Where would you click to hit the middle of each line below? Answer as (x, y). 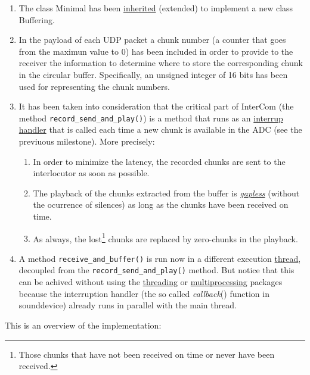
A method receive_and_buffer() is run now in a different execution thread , (160, 258)
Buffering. (37, 19)
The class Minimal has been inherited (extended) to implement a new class (156, 8)
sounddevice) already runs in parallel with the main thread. (128, 305)
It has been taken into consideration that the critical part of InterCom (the (156, 106)
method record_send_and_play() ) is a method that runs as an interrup (151, 118)
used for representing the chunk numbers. (94, 86)
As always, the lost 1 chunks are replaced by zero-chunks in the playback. (165, 237)
